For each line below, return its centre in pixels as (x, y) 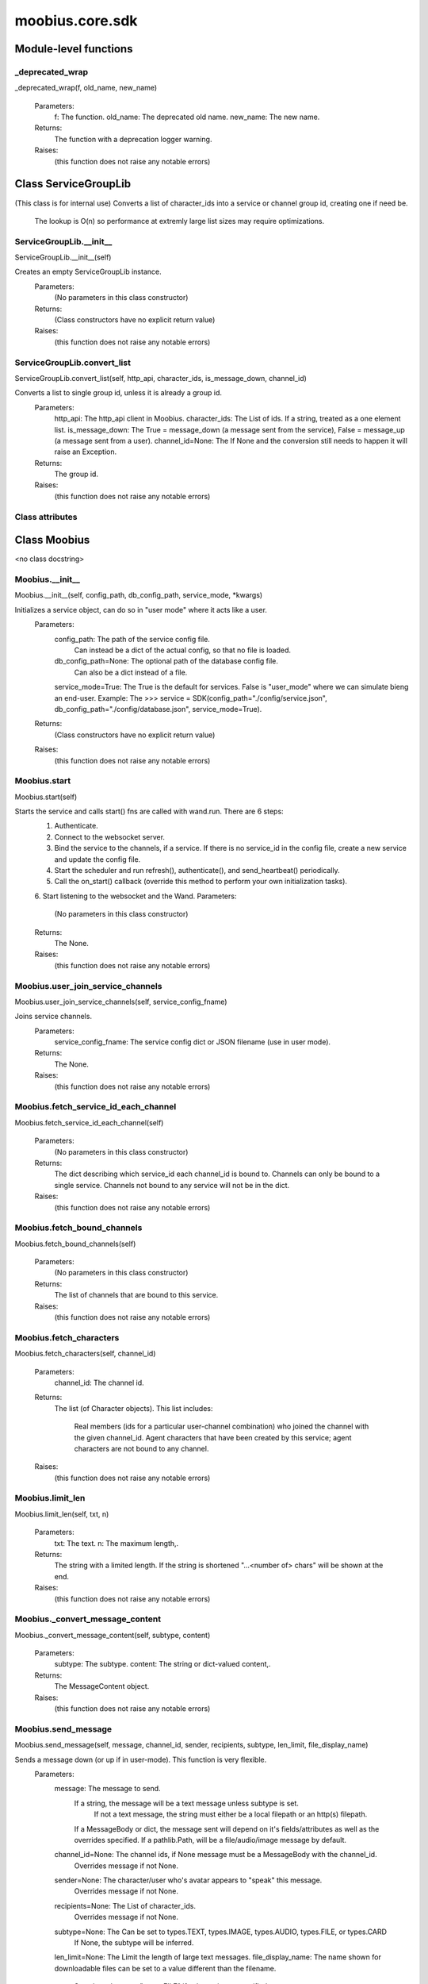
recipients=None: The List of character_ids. (125, 1905)
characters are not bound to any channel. (141, 1448)
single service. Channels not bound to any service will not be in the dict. (172, 1185)
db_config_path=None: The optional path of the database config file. (166, 661)
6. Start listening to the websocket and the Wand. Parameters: (136, 896)
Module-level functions (74, 49)
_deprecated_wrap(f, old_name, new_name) (86, 88)
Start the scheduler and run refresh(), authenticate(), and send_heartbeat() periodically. (197, 871)
